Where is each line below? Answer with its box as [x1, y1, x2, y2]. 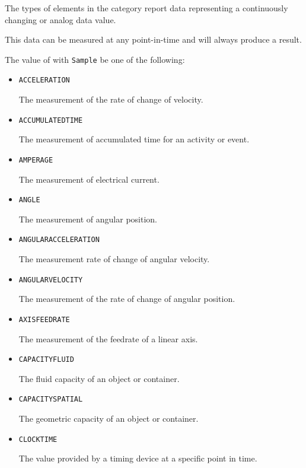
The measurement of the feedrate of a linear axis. [18, 332, 198, 345]
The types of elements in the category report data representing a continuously [5, 2, 288, 14]
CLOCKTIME [18, 435, 58, 444]
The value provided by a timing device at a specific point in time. [18, 452, 257, 464]
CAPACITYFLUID [18, 355, 74, 364]
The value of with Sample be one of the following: [5, 53, 185, 65]
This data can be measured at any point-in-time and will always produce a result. [5, 33, 302, 46]
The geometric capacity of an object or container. [18, 412, 199, 425]
